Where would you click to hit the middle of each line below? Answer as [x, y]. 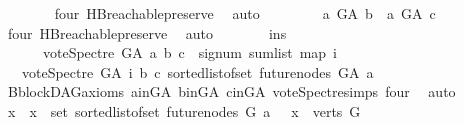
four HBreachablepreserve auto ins [147, 32]
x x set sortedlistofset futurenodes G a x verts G [184, 110]
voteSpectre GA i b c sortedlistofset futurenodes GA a [197, 71]
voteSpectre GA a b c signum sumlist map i [189, 52]
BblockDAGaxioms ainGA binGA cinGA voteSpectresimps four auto [231, 91]
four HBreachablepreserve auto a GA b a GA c [245, 13]
